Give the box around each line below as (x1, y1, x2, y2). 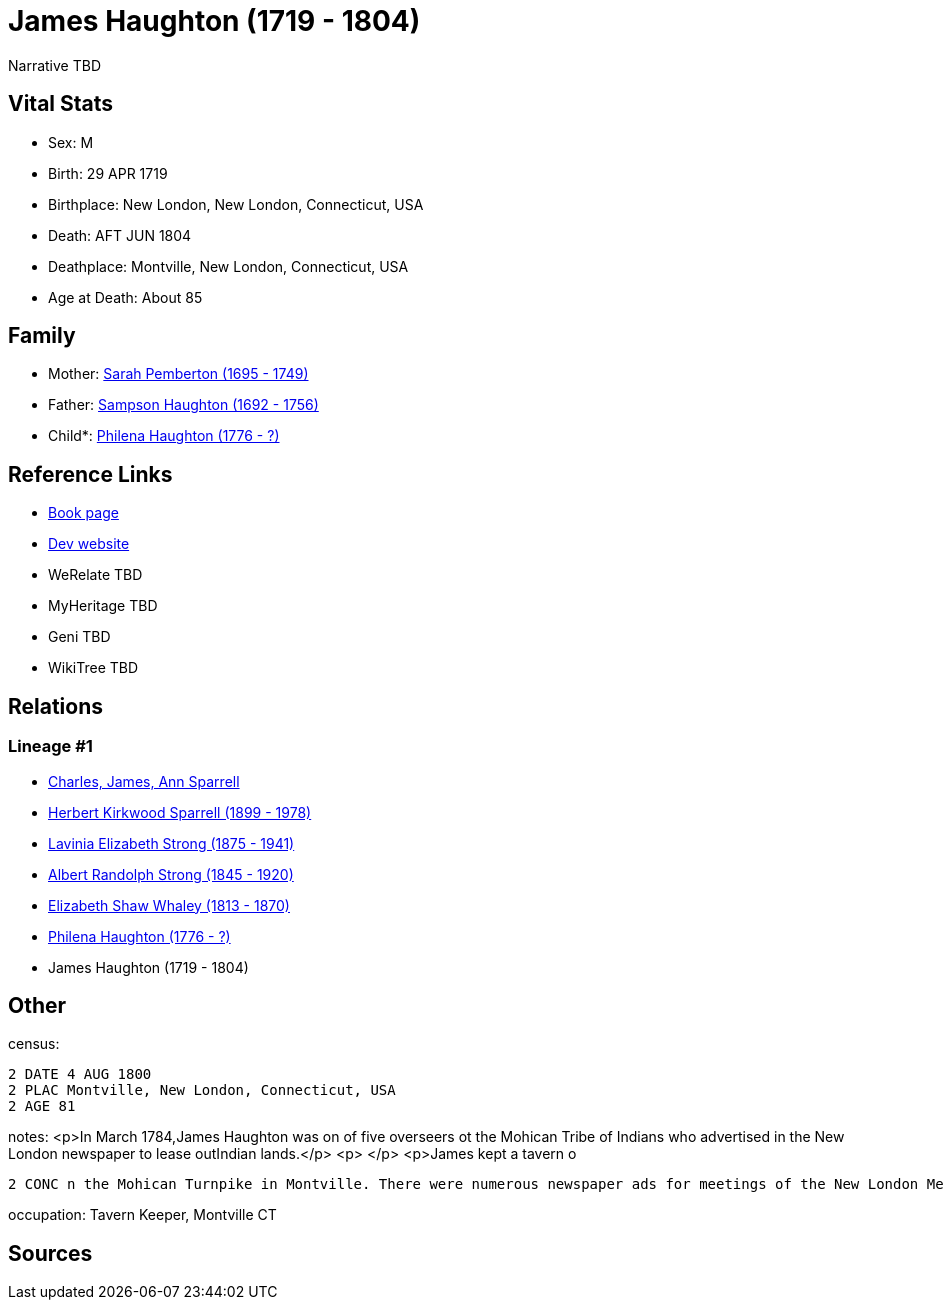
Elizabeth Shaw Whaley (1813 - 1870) (48, 896, 290, 914)
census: (8, 1035, 60, 1053)
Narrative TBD (8, 56, 101, 74)
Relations (8, 693, 104, 719)
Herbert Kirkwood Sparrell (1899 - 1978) (48, 803, 312, 821)
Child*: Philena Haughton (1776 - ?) (48, 427, 280, 445)
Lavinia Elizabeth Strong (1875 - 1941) (48, 834, 295, 852)
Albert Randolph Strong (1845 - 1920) (48, 865, 294, 883)
